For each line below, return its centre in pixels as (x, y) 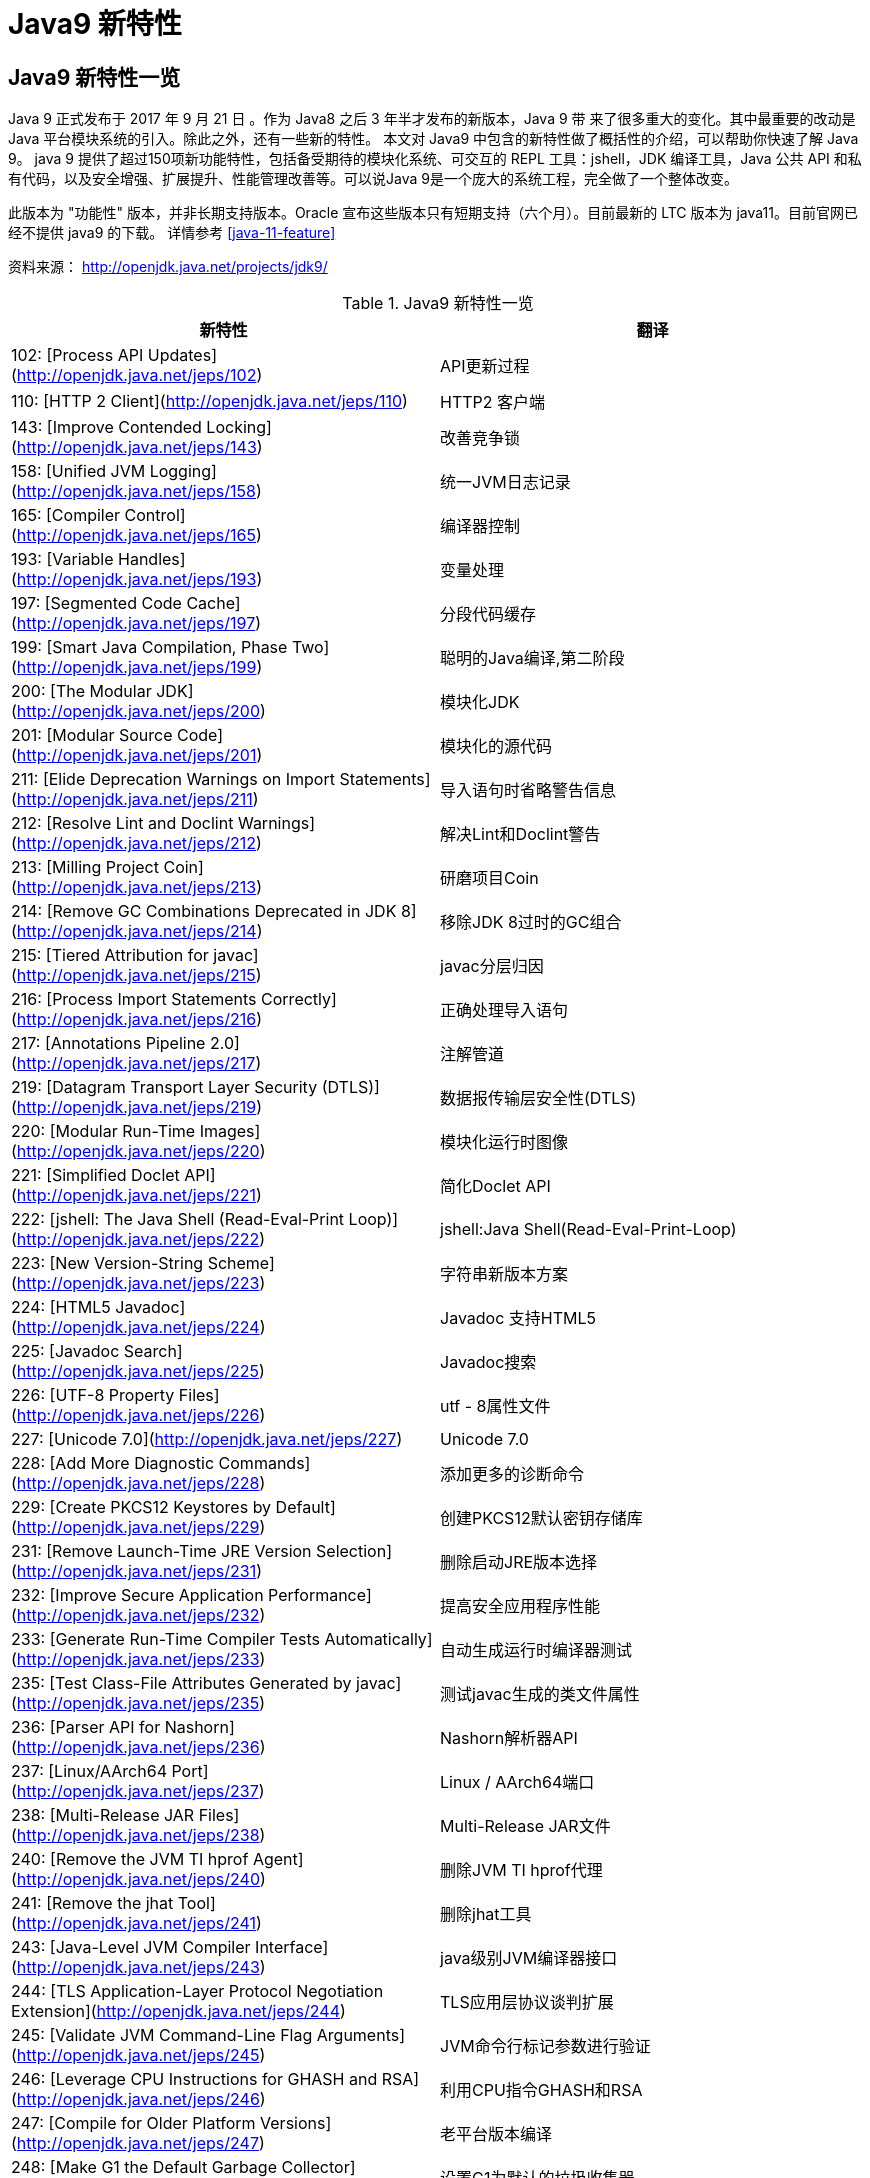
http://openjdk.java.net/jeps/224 (138, 1327)
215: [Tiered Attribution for (110, 955)
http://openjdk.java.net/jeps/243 (138, 1967)
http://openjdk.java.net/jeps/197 (136, 623)
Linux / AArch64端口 (517, 1782)
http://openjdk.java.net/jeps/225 (138, 1371)
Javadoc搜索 (488, 1362)
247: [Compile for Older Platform (133, 2123)
